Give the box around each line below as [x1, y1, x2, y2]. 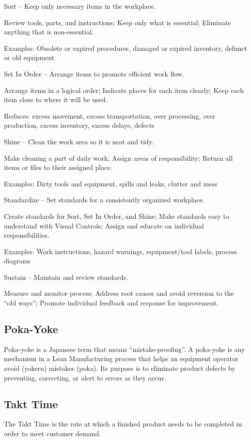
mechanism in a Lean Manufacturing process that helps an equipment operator [4, 353, 238, 364]
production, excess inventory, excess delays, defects [4, 120, 155, 130]
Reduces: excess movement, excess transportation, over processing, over [4, 110, 216, 121]
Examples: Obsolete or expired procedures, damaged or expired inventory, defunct [4, 43, 248, 53]
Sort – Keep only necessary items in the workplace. [4, 1, 156, 11]
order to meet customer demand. [4, 428, 101, 439]
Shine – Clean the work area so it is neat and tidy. [4, 136, 154, 146]
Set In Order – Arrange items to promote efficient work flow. [4, 68, 185, 78]
